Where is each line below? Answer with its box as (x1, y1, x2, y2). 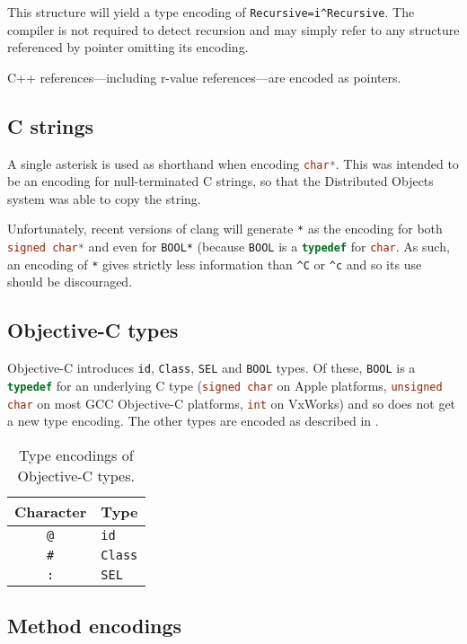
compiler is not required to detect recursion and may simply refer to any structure (7, 20, 460, 39)
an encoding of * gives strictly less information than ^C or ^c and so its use (7, 254, 422, 273)
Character (14, 500, 87, 522)
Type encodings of (18, 444, 134, 465)
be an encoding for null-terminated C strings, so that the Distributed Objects (7, 172, 434, 190)
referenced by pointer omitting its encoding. (7, 38, 249, 57)
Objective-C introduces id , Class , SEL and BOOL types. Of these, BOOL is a (7, 358, 416, 377)
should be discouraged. (7, 272, 133, 291)
